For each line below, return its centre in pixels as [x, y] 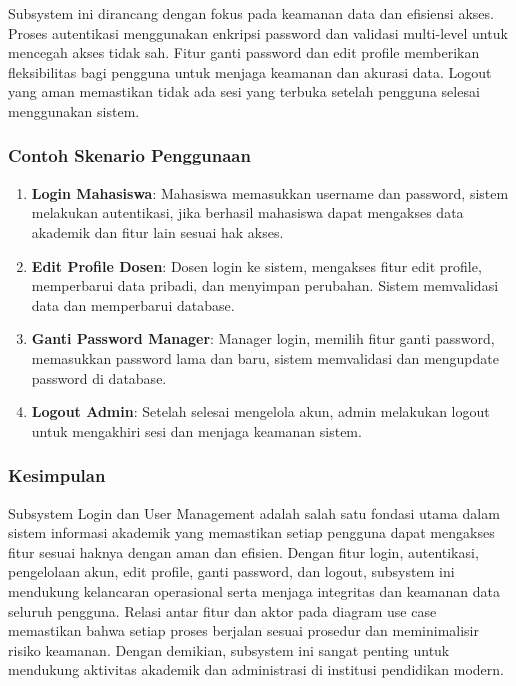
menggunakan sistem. [74, 110]
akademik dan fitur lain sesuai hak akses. [157, 231]
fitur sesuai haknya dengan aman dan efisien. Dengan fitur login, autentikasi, [243, 551]
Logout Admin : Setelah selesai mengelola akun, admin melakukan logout [260, 411]
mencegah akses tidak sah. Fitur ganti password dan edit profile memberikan [244, 52]
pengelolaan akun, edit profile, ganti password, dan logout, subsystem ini [231, 571]
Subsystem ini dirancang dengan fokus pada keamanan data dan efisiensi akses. [251, 13]
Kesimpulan [57, 475]
